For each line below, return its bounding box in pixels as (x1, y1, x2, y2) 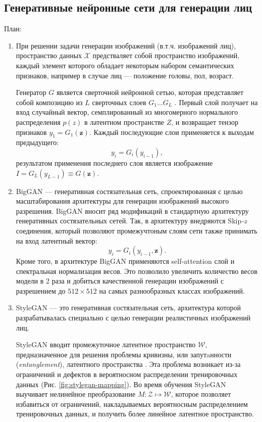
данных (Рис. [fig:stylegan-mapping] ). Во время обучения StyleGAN (16, 379, 226, 389)
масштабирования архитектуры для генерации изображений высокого (16, 196, 229, 206)
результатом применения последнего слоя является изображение (16, 157, 213, 168)
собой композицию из (16, 97, 83, 107)
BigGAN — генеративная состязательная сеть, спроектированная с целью (16, 185, 243, 196)
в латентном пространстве (84, 116, 164, 127)
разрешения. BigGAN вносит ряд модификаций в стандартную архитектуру (16, 205, 249, 216)
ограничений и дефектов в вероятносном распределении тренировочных (16, 369, 238, 380)
